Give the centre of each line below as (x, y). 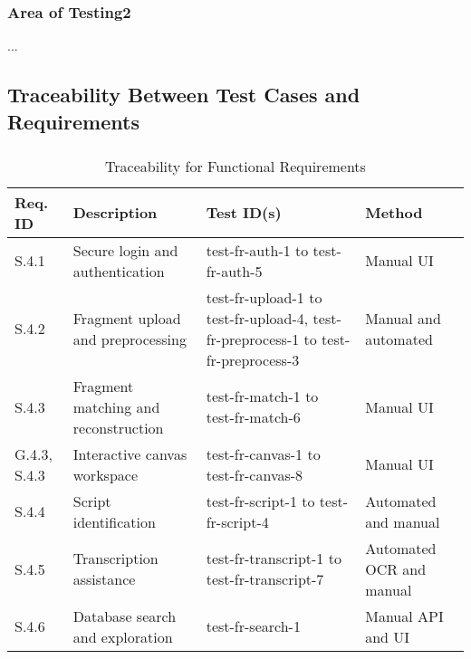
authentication (119, 271)
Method (394, 213)
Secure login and (125, 250)
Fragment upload (127, 318)
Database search (125, 616)
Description (115, 213)
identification (114, 521)
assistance (104, 579)
